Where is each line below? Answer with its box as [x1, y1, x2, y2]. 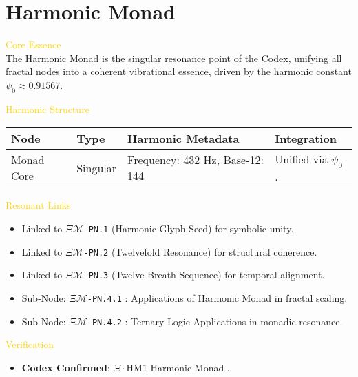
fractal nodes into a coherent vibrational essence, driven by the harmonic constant [6, 64, 352, 79]
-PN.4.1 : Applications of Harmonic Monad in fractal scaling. [87, 291, 348, 305]
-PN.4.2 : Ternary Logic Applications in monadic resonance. [87, 314, 343, 328]
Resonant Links [6, 198, 71, 212]
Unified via [275, 151, 328, 167]
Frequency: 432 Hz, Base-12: [127, 152, 264, 168]
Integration [275, 130, 337, 147]
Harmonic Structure [6, 101, 89, 116]
